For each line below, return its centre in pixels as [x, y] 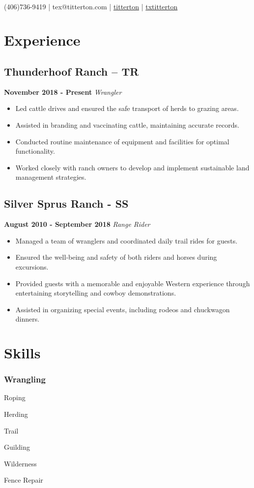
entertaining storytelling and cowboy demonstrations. [96, 293]
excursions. [32, 266]
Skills [22, 353]
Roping [15, 397]
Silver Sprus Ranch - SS [66, 203]
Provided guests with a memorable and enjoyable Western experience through [133, 283]
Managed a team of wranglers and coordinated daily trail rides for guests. [127, 240]
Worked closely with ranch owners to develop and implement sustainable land [132, 167]
